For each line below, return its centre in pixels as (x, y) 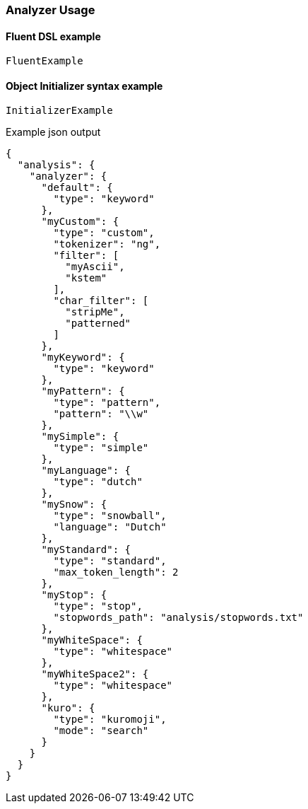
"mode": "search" (101, 731)
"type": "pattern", (107, 403)
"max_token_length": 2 (116, 572)
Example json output (53, 132)
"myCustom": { (80, 222)
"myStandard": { (86, 550)
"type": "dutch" (98, 482)
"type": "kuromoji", (110, 720)
